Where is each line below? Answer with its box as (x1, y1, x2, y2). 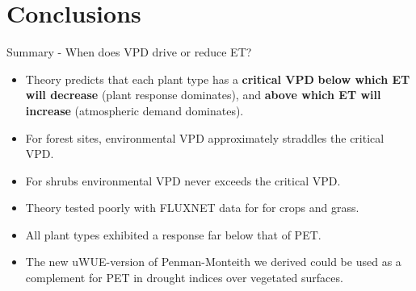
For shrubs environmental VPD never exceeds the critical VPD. (25, 172, 341, 189)
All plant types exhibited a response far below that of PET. (25, 226, 321, 243)
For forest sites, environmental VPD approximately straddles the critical (25, 129, 384, 146)
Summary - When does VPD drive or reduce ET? (6, 44, 252, 60)
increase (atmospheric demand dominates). (25, 102, 244, 118)
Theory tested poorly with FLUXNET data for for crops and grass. (25, 199, 359, 216)
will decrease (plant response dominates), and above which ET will (25, 86, 381, 103)
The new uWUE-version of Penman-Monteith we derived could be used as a (25, 253, 401, 270)
